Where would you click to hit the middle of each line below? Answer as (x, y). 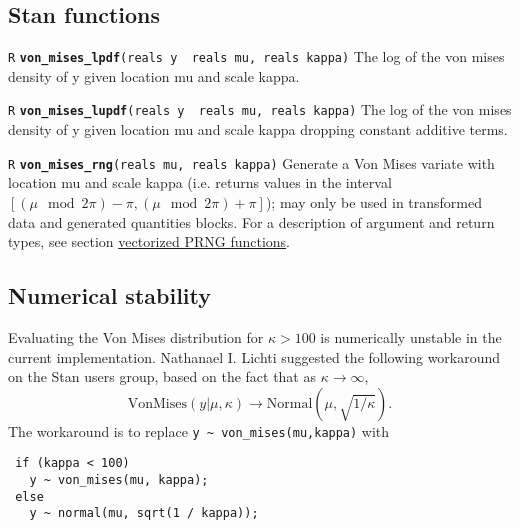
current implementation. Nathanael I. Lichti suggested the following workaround (254, 356)
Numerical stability (110, 295)
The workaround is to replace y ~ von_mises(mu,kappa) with (199, 430)
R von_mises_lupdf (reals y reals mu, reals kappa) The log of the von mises (260, 109)
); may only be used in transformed (373, 201)
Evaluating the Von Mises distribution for (136, 336)
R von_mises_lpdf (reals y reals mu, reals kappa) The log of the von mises (256, 56)
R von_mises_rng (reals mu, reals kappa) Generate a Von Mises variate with (251, 162)
